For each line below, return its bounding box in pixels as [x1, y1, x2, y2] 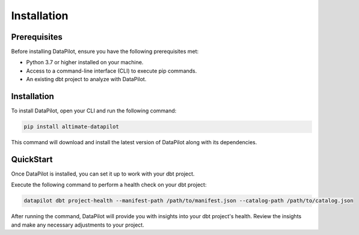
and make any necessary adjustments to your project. [11, 221, 144, 228]
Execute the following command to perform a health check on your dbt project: [11, 181, 207, 189]
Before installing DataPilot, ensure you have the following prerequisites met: [11, 48, 199, 55]
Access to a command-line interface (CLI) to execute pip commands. [26, 67, 197, 75]
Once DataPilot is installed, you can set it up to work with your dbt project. [11, 170, 195, 177]
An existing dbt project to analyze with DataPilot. [26, 76, 147, 83]
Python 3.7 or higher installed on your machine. [26, 59, 144, 66]
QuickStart [11, 154, 54, 165]
